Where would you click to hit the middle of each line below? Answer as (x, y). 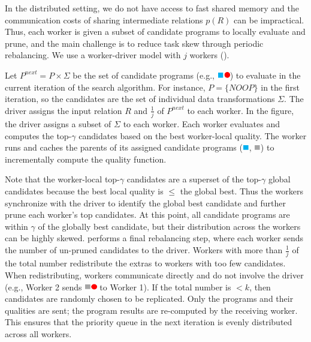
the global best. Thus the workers (241, 191)
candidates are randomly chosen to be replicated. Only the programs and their (149, 298)
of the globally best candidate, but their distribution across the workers (169, 226)
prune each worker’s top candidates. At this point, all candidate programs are (147, 214)
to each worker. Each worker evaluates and (201, 124)
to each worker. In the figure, (241, 110)
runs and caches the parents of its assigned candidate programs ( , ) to (140, 147)
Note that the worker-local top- (62, 179)
